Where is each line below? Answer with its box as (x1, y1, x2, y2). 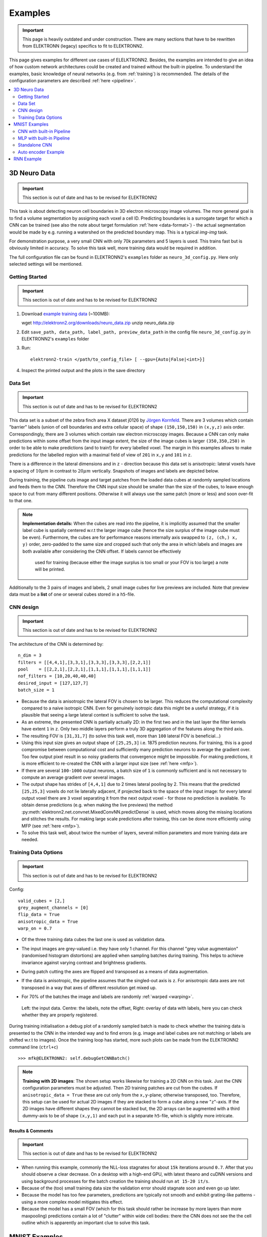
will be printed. (35, 567, 65, 572)
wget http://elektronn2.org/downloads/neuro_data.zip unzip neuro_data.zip (21, 320, 175, 326)
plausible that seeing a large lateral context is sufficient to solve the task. (21, 712, 170, 718)
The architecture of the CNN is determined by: (9, 641, 104, 647)
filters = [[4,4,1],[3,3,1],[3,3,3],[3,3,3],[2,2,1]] (18, 660, 151, 665)
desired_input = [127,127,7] (18, 680, 89, 686)
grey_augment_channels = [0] (18, 904, 89, 910)
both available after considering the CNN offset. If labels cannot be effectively (22, 548, 181, 554)
